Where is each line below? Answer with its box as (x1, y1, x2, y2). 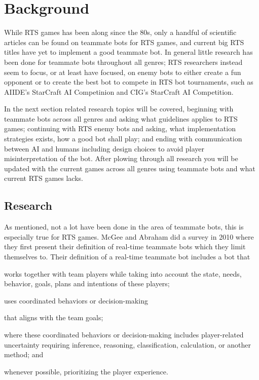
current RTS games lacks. (4, 173, 83, 183)
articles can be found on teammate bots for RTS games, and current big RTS (4, 36, 244, 47)
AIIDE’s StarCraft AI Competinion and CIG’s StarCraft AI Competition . (4, 86, 234, 97)
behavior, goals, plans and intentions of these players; (4, 278, 170, 289)
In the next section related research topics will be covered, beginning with (4, 103, 234, 114)
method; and (4, 349, 44, 360)
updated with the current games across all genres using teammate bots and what (4, 163, 255, 173)
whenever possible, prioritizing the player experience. (4, 366, 168, 376)
